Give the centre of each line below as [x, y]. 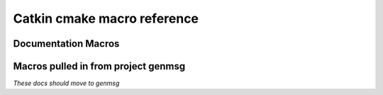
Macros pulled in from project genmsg [99, 66]
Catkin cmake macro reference [106, 18]
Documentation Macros [66, 44]
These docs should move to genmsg [66, 83]
